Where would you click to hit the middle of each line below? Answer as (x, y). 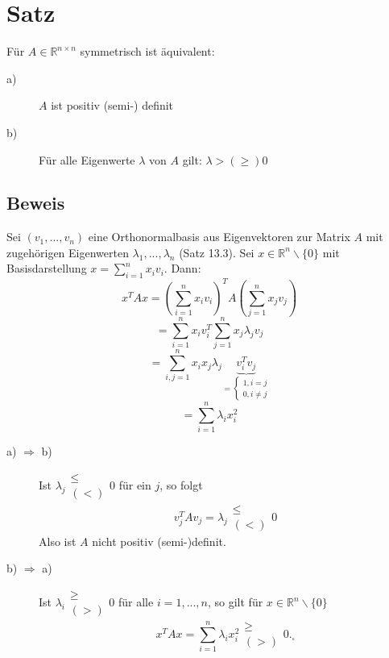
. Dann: (182, 268)
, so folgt (181, 484)
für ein (135, 484)
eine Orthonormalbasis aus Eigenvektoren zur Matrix (219, 237)
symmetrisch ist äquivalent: (147, 51)
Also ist (58, 541)
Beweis (36, 203)
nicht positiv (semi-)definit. (159, 541)
